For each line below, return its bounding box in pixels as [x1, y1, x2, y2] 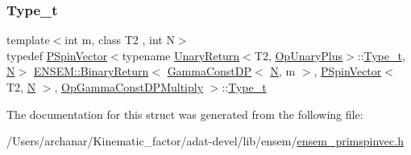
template [6, 31, 50, 48]
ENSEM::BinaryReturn [33, 63, 149, 80]
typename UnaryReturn [122, 47, 240, 63]
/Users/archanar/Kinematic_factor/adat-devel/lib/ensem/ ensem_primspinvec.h [6, 133, 404, 149]
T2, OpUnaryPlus [254, 47, 343, 63]
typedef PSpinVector [6, 47, 108, 63]
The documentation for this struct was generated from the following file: [6, 105, 363, 122]
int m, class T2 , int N [64, 31, 175, 48]
